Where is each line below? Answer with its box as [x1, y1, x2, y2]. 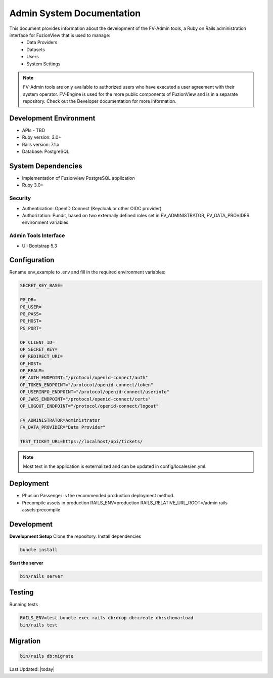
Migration [9, 637, 41, 646]
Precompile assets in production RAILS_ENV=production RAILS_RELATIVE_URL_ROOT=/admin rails [22, 499, 227, 506]
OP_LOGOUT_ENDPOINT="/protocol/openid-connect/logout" [20, 403, 159, 409]
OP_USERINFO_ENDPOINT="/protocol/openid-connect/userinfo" [20, 389, 169, 395]
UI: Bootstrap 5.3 [22, 243, 58, 249]
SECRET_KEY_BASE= [20, 283, 63, 289]
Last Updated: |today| [9, 666, 55, 672]
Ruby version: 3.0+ [22, 134, 62, 140]
